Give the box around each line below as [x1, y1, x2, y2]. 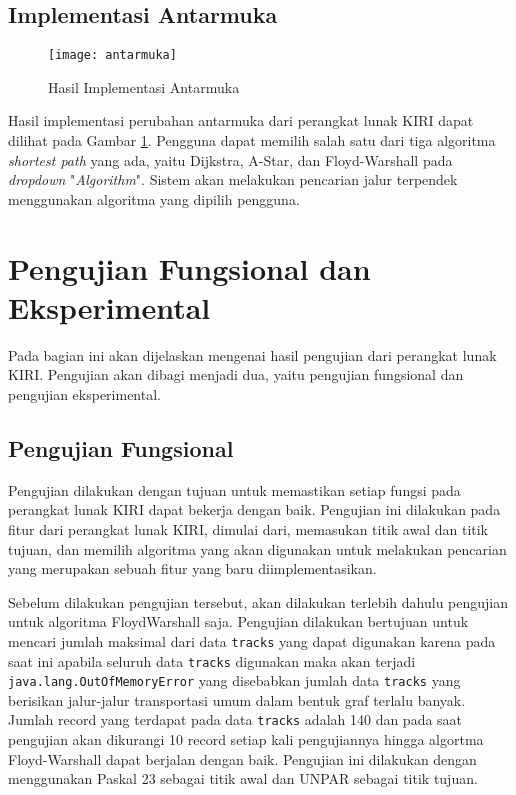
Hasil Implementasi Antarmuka [48, 76, 240, 97]
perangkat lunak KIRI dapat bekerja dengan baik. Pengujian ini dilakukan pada [8, 499, 501, 520]
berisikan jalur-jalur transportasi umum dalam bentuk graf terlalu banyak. [8, 689, 466, 710]
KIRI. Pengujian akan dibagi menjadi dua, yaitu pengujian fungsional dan [8, 364, 464, 385]
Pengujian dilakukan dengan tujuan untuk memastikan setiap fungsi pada [8, 479, 461, 500]
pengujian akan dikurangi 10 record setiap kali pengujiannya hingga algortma [8, 729, 484, 750]
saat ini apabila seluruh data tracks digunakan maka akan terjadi [8, 650, 416, 671]
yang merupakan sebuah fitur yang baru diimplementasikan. [8, 558, 377, 579]
